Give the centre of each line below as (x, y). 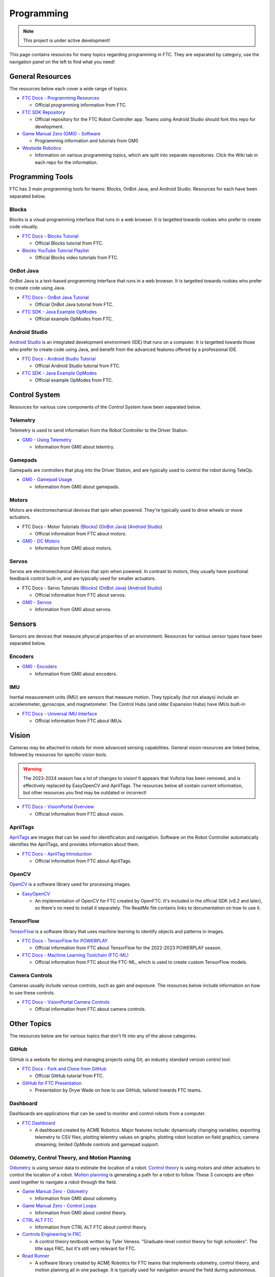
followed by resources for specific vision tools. (58, 755)
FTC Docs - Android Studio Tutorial (59, 359)
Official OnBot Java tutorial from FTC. (74, 304)
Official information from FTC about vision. (79, 814)
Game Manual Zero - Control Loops (59, 1205)
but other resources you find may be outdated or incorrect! (85, 793)
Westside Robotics (42, 148)
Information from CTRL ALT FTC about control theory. (91, 1227)
